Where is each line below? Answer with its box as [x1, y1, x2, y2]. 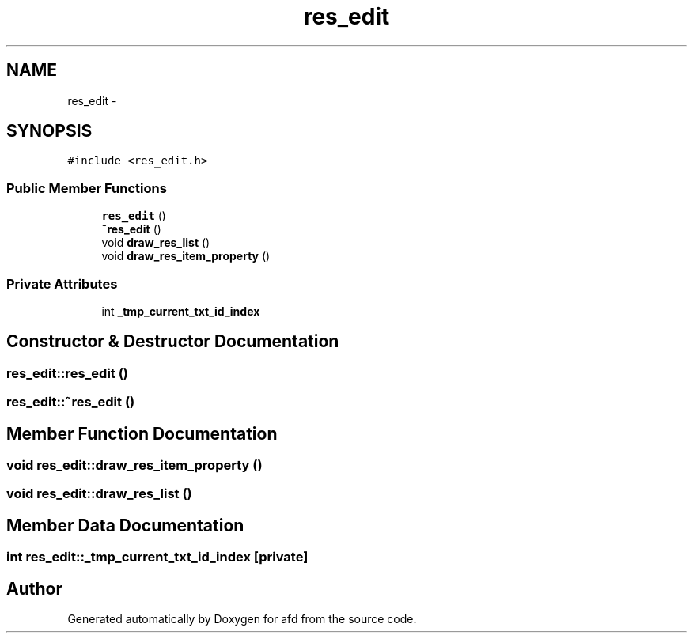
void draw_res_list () [101, 236, 210, 250]
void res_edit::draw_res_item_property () [6, 457, 263, 473]
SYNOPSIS [6, 121, 93, 142]
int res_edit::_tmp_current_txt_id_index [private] [6, 549, 309, 565]
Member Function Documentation [6, 423, 278, 444]
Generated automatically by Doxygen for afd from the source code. [67, 612, 417, 626]
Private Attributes [6, 275, 118, 292]
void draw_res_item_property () [101, 249, 271, 263]
